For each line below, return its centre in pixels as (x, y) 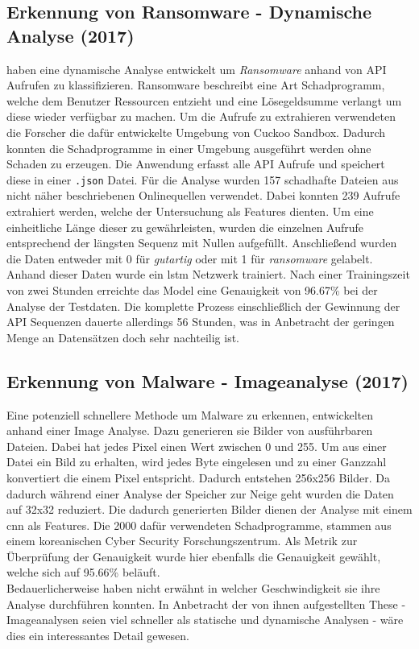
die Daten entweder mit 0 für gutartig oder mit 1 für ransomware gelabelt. (190, 258)
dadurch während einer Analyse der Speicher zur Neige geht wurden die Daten (200, 493)
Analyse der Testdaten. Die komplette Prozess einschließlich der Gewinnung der (203, 306)
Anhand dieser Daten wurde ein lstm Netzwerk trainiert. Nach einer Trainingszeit (208, 274)
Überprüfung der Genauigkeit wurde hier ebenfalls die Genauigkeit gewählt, (194, 556)
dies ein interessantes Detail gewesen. (98, 635)
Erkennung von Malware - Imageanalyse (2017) (207, 380)
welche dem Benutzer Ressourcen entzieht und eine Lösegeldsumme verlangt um (204, 100)
